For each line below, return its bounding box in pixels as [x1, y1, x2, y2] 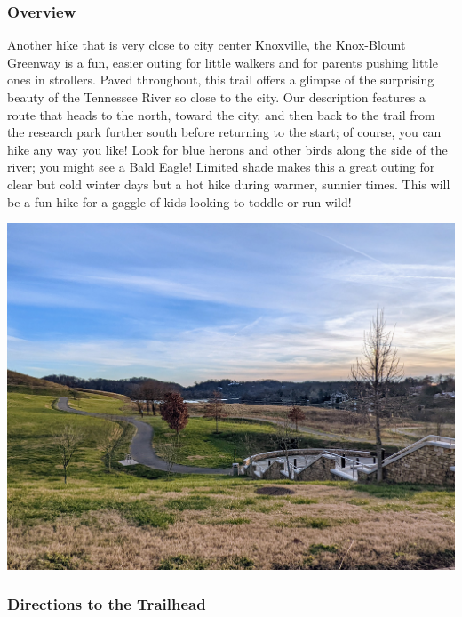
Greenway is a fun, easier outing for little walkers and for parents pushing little [7, 52, 438, 71]
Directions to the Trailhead [7, 593, 206, 615]
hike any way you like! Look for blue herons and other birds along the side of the [7, 140, 448, 158]
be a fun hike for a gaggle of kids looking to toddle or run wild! [7, 192, 352, 211]
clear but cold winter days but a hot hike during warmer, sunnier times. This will [7, 174, 450, 193]
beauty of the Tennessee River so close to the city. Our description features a [7, 88, 426, 106]
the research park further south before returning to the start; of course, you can [7, 123, 442, 141]
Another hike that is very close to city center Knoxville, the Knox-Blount [7, 36, 406, 54]
